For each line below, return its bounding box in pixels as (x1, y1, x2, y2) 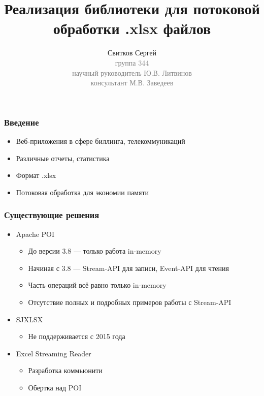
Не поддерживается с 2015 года (28, 331, 125, 342)
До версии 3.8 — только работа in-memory (28, 246, 161, 256)
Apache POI (16, 228, 55, 239)
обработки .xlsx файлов (53, 18, 211, 39)
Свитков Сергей (108, 47, 156, 58)
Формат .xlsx (16, 170, 56, 180)
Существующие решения (4, 208, 100, 221)
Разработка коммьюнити (28, 365, 103, 376)
